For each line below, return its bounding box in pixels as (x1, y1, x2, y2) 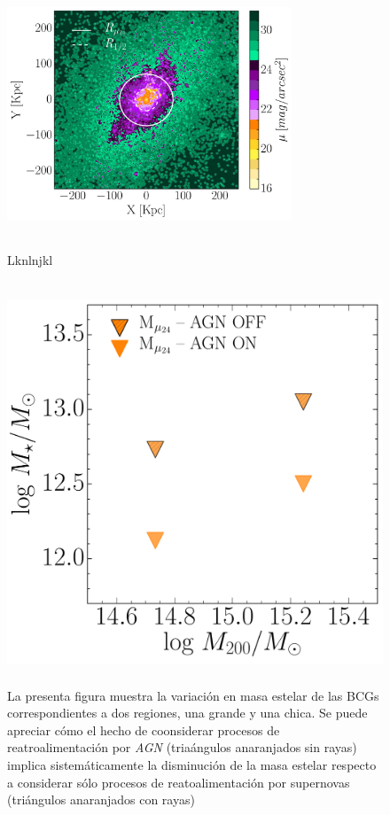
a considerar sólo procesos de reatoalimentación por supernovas (7, 772, 350, 791)
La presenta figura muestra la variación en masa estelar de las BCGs (7, 686, 379, 704)
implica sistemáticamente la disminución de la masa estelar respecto (7, 756, 377, 774)
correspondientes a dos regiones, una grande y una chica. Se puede (7, 703, 368, 722)
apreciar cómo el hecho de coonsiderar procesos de (7, 720, 280, 739)
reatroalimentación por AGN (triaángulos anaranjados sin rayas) (7, 738, 357, 757)
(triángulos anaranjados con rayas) (7, 790, 195, 809)
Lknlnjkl (7, 250, 53, 268)
